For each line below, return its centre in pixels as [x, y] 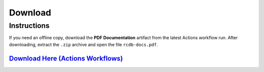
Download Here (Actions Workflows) [66, 58]
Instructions [29, 26]
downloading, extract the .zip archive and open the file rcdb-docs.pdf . [84, 44]
